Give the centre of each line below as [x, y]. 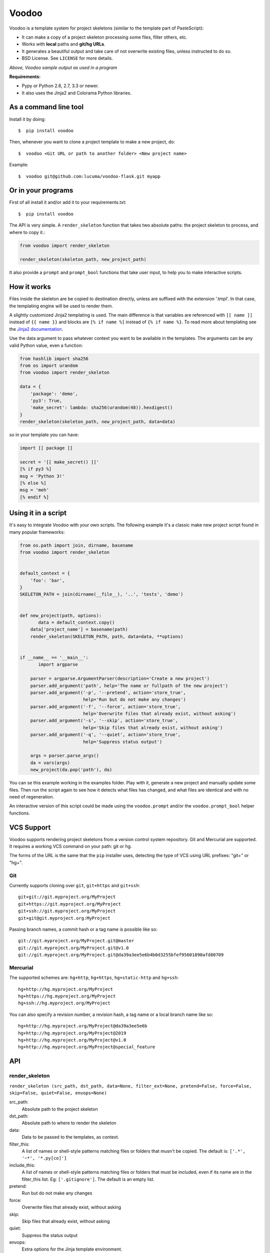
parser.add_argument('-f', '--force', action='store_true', [105, 706]
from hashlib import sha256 [54, 359]
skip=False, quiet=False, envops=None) [58, 1093]
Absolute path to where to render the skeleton [69, 1123]
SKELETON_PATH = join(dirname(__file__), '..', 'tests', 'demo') [101, 594]
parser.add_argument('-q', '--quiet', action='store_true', [105, 735]
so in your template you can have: [44, 435]
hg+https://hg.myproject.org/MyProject [67, 996]
